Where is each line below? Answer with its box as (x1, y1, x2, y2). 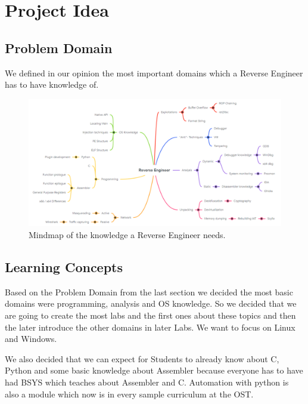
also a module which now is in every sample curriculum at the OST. (5, 387, 254, 400)
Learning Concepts (5, 258, 123, 276)
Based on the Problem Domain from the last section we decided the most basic (5, 285, 293, 298)
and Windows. (5, 332, 57, 345)
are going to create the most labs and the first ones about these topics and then (5, 309, 296, 321)
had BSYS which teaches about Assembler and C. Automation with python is (5, 375, 289, 388)
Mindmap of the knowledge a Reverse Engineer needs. (29, 229, 226, 241)
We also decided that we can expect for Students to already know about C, (5, 352, 279, 365)
